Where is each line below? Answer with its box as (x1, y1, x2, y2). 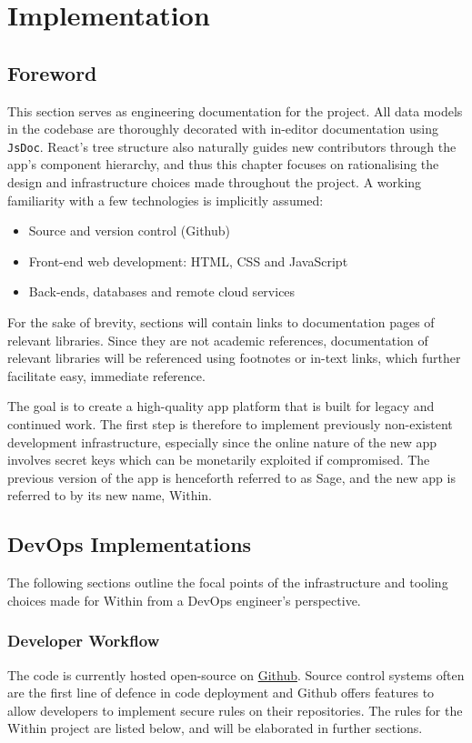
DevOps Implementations (7, 530, 252, 558)
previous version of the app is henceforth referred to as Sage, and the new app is (7, 467, 456, 487)
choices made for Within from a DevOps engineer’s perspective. (7, 590, 361, 609)
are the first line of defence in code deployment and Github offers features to (7, 683, 435, 702)
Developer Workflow (7, 629, 160, 652)
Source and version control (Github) (28, 221, 231, 240)
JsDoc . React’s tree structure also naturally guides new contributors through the (7, 136, 457, 156)
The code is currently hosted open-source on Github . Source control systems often (7, 665, 465, 684)
